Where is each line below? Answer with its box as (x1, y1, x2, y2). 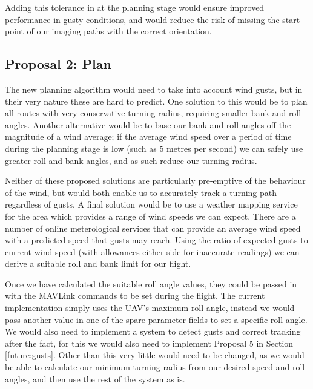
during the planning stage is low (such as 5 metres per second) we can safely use (5, 142, 303, 154)
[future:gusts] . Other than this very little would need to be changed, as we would (5, 348, 305, 361)
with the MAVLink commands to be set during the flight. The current (5, 289, 265, 302)
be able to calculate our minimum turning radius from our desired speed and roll (5, 361, 305, 373)
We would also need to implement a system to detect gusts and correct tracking (5, 325, 301, 338)
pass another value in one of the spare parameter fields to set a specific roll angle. (5, 313, 308, 325)
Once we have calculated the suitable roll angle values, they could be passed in (5, 277, 297, 290)
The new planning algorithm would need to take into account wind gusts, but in (5, 82, 303, 95)
